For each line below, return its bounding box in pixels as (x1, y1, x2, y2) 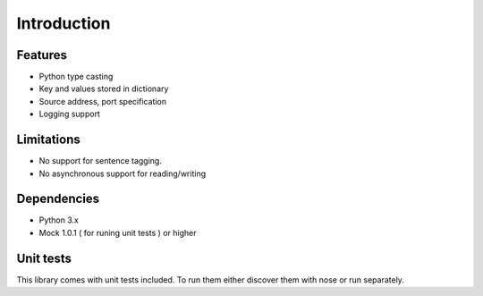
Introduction (16, 13, 111, 33)
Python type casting (38, 72, 114, 82)
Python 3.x (38, 215, 80, 225)
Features (16, 47, 67, 63)
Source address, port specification (38, 96, 167, 106)
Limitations (16, 132, 80, 148)
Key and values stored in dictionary (38, 83, 169, 94)
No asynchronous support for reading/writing (38, 168, 206, 179)
